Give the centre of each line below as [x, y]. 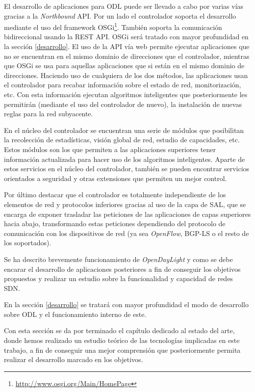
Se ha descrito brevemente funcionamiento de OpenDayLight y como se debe [118, 259]
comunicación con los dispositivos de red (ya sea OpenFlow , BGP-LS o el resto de [127, 233]
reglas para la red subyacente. [49, 114]
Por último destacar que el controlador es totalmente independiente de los [115, 195]
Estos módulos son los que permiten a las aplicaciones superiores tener [110, 149]
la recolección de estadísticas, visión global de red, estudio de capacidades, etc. [122, 140]
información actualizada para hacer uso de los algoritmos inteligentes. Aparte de [125, 159]
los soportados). [28, 243]
